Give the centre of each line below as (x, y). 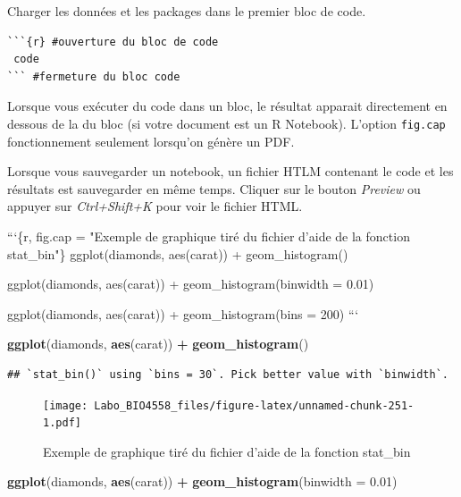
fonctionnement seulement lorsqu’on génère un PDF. (151, 141)
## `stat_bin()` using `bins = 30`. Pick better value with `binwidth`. (228, 374)
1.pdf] (62, 423)
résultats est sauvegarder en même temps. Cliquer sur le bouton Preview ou (214, 188)
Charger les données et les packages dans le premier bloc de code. (187, 11)
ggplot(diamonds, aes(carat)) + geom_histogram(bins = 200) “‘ (183, 313)
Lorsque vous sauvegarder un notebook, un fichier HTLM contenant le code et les (230, 171)
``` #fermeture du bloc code (94, 76)
